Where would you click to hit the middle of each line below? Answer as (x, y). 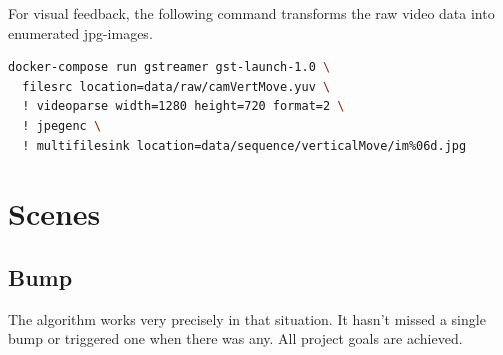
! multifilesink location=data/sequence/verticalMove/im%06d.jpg (244, 145)
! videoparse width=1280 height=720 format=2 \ (183, 106)
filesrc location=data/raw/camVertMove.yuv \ (176, 86)
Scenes (54, 213)
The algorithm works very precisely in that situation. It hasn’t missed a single (247, 318)
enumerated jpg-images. (80, 32)
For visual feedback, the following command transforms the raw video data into (251, 13)
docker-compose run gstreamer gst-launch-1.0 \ (169, 67)
